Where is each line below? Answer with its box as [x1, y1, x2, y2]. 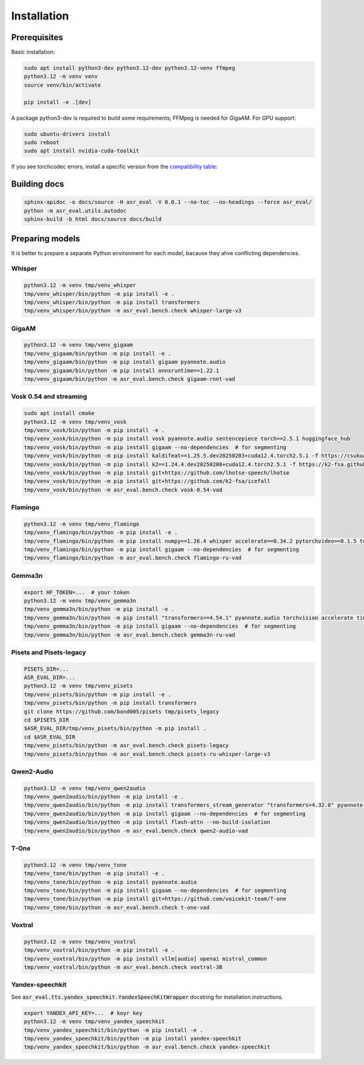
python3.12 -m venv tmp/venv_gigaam [24, 341, 133, 349]
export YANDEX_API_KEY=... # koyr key [24, 1009, 143, 1016]
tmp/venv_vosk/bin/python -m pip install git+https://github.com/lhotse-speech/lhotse [24, 469, 290, 476]
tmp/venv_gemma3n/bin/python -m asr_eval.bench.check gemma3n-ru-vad [24, 631, 235, 638]
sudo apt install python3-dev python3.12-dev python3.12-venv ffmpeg [24, 64, 235, 72]
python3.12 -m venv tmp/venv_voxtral [24, 938, 136, 945]
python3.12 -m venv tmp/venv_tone [24, 861, 127, 868]
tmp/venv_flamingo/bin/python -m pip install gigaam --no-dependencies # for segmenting [24, 546, 300, 553]
